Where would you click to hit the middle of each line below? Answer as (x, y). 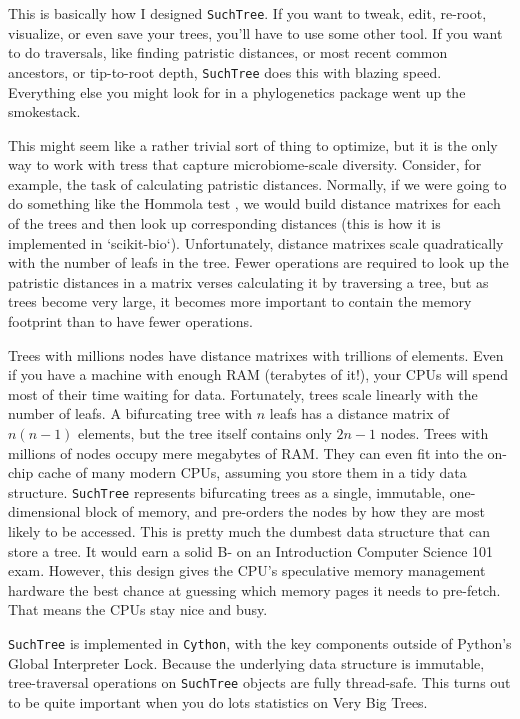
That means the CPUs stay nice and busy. (138, 609)
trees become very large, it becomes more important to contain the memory (240, 301)
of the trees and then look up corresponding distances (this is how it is (224, 223)
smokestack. (44, 111)
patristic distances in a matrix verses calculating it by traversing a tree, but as (248, 281)
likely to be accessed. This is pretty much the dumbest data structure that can (249, 531)
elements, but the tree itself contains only (205, 433)
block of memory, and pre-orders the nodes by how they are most (285, 511)
